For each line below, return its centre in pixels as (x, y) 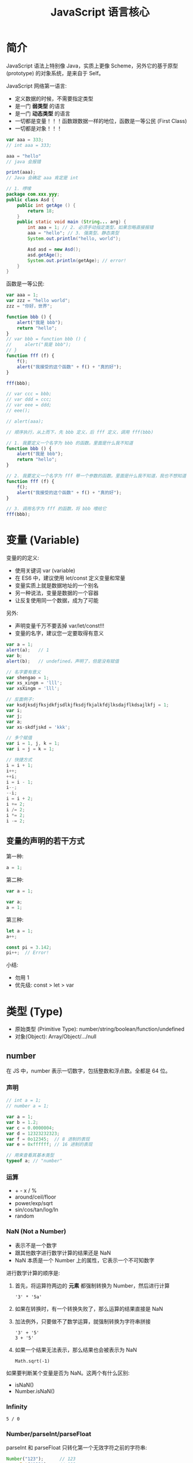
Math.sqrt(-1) (32, 1361)
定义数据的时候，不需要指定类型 (54, 98)
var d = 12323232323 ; (33, 1134)
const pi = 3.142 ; (29, 947)
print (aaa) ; (21, 173)
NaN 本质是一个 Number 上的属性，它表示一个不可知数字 (85, 1260)
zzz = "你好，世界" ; (29, 306)
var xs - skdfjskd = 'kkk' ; (38, 727)
